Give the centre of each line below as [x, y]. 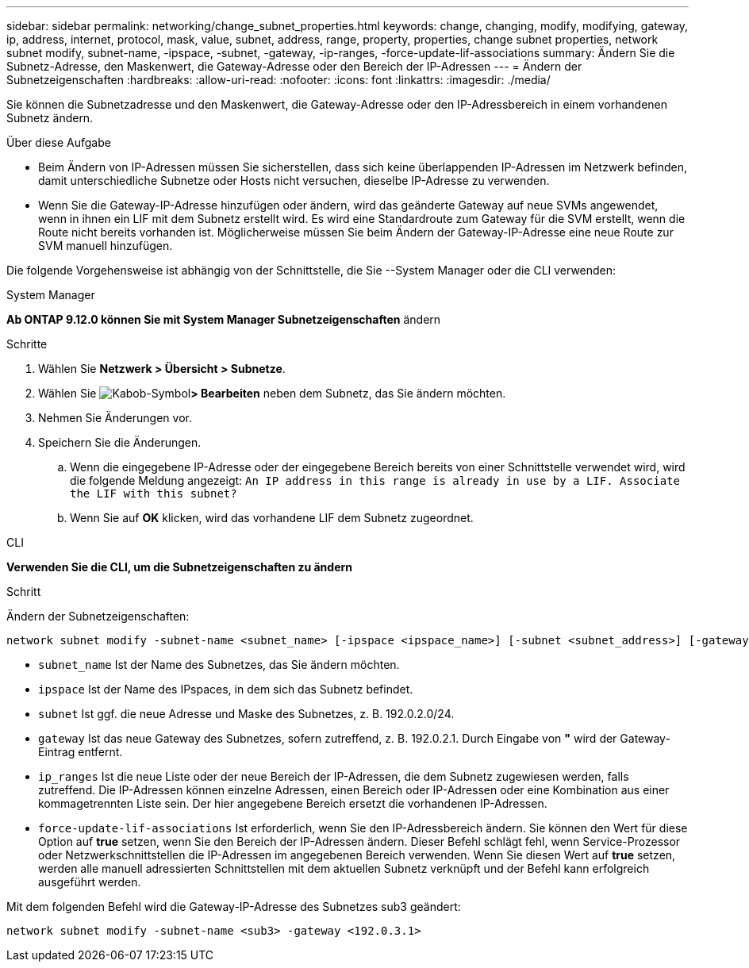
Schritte [27, 344]
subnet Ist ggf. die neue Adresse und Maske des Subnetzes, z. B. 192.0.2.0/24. [246, 714]
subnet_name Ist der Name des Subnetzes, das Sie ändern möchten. [219, 665]
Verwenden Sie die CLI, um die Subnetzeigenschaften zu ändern [179, 567]
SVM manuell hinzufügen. [106, 246]
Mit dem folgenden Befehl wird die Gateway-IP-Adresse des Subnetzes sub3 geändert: [234, 907]
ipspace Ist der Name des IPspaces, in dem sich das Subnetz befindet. [226, 689]
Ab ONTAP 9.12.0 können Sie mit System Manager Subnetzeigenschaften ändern [224, 319]
